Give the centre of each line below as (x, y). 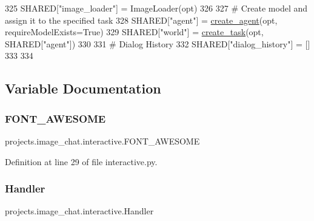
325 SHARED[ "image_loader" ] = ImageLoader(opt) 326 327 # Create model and (156, 8)
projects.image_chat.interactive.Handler (79, 211)
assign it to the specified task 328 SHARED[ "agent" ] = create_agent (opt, (141, 20)
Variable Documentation (83, 88)
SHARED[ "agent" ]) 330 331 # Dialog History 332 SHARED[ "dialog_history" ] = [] (158, 43)
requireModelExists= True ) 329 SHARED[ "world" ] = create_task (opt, (134, 32)
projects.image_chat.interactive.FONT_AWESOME (102, 141)
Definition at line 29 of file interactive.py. (81, 161)
